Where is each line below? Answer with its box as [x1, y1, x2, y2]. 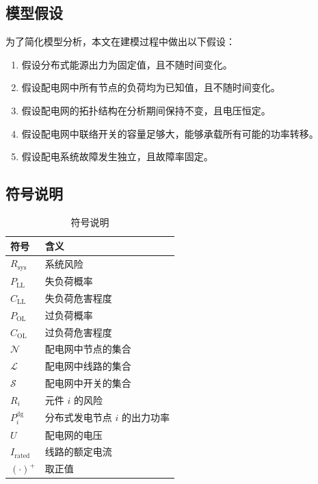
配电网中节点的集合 [44, 342, 131, 356]
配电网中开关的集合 [44, 376, 131, 390]
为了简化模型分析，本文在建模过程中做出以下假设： [5, 34, 235, 49]
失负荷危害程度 [44, 290, 112, 305]
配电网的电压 [44, 427, 103, 442]
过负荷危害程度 [44, 324, 112, 339]
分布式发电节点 [44, 410, 112, 424]
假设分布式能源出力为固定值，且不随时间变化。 [21, 57, 233, 71]
